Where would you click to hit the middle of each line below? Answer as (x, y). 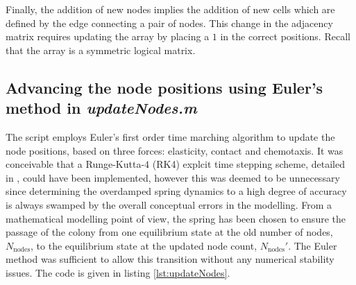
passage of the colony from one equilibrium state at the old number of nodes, (169, 232)
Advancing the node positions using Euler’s (164, 87)
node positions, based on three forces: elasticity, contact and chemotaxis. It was (175, 150)
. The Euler (313, 245)
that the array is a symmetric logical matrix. (101, 50)
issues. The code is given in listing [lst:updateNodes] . (118, 272)
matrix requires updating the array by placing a (108, 36)
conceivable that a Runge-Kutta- (75, 164)
